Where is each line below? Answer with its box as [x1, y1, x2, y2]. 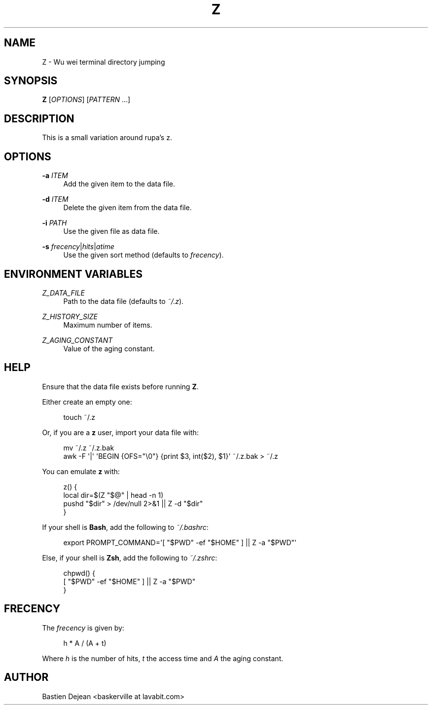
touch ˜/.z [63, 412, 96, 421]
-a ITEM [42, 171, 68, 180]
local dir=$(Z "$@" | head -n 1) [63, 490, 164, 499]
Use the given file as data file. [63, 227, 160, 236]
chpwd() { [63, 568, 95, 577]
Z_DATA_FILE [42, 288, 85, 297]
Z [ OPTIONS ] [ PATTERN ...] [42, 95, 131, 104]
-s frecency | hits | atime [42, 242, 114, 251]
